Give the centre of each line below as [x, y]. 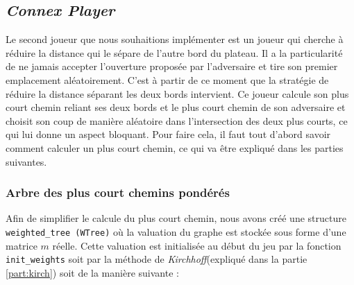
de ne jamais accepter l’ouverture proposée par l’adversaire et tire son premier [172, 66]
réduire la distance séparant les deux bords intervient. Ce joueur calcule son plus [177, 93]
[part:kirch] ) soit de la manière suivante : [92, 272]
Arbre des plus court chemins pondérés [118, 192]
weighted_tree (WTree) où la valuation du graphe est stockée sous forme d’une [176, 231]
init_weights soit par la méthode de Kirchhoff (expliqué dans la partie [157, 259]
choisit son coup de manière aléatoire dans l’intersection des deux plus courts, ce [177, 120]
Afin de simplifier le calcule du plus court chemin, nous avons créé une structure [176, 218]
